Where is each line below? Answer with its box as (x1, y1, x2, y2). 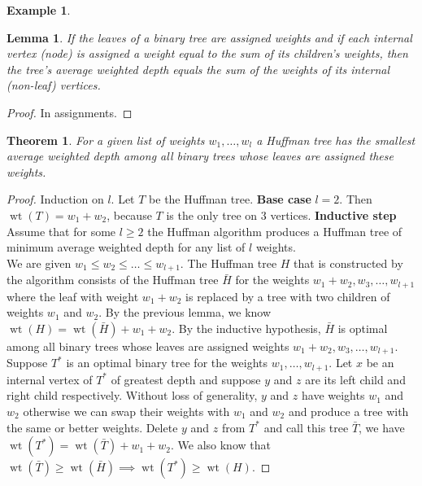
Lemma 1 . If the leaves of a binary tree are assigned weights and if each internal (7, 28, 412, 46)
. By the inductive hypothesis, (172, 319, 321, 336)
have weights (302, 387, 365, 404)
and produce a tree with (288, 402, 409, 419)
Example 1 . (7, 2, 71, 18)
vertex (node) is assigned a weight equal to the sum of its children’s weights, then (7, 45, 408, 62)
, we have (359, 418, 405, 436)
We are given (7, 254, 72, 271)
